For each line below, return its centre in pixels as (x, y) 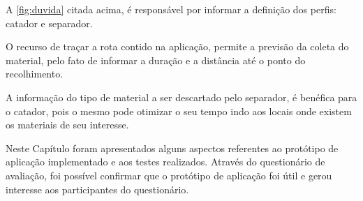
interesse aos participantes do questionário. (97, 189)
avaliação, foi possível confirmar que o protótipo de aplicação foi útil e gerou (169, 175)
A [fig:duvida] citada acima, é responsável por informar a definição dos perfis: (171, 9)
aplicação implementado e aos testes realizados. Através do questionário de (165, 162)
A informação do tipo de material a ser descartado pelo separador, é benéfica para (181, 97)
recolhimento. (35, 74)
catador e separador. (49, 23)
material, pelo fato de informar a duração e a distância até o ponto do (156, 60)
